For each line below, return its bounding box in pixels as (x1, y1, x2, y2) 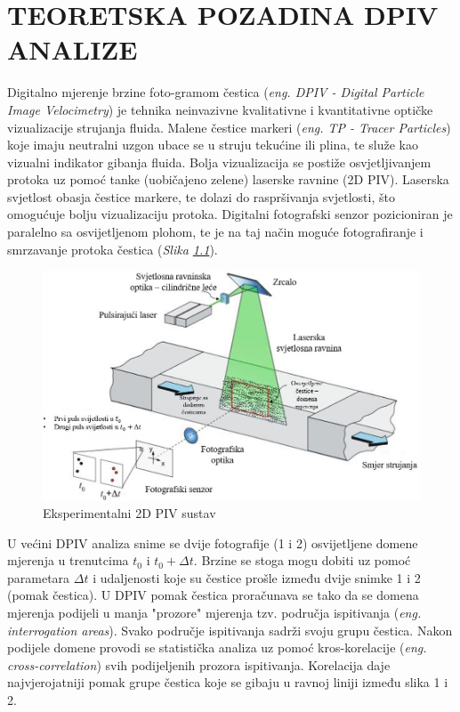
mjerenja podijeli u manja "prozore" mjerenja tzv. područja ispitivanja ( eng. (7, 603, 422, 622)
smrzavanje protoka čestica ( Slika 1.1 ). (7, 239, 218, 258)
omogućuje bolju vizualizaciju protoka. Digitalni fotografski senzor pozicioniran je (7, 205, 453, 223)
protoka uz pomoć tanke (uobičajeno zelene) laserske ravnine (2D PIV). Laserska (7, 170, 449, 189)
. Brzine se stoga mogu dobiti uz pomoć (193, 551, 411, 570)
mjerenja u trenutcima (7, 551, 129, 570)
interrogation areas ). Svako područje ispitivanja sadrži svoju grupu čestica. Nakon (7, 620, 453, 639)
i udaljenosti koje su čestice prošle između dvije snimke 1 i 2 (93, 568, 421, 587)
